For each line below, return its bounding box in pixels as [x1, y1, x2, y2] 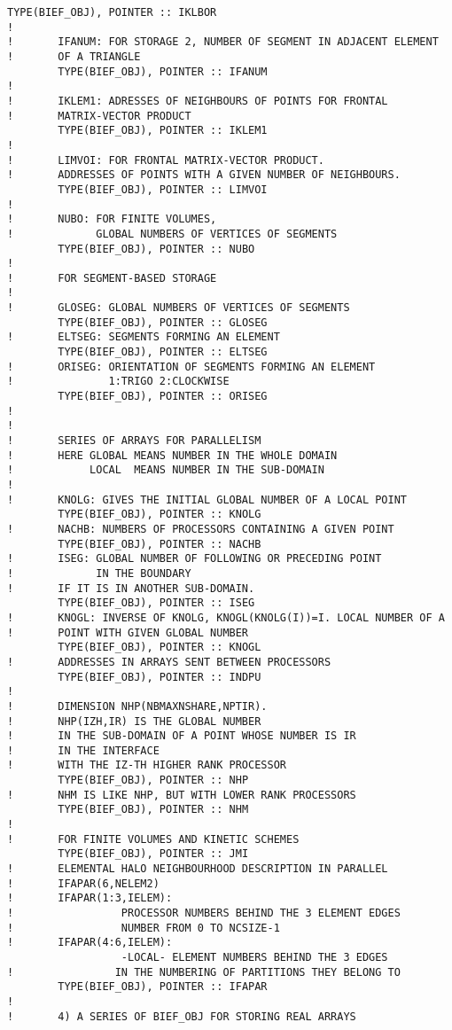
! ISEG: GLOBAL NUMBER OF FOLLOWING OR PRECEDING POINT [7, 552, 382, 566]
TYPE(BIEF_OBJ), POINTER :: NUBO [58, 242, 255, 255]
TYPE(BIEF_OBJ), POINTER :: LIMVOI [58, 183, 268, 196]
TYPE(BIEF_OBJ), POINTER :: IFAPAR [58, 980, 268, 994]
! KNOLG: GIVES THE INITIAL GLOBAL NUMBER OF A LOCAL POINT [7, 493, 408, 506]
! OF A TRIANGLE [7, 50, 141, 63]
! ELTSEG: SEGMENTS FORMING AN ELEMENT [7, 331, 280, 344]
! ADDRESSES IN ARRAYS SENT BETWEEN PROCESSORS [7, 655, 331, 668]
